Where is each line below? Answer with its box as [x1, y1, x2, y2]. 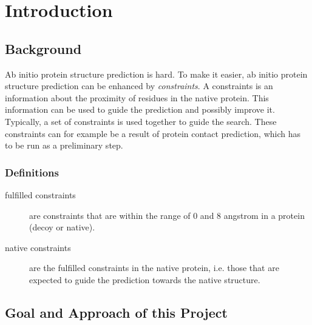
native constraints [5, 241, 71, 253]
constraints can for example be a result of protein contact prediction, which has [5, 127, 301, 139]
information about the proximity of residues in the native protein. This [5, 91, 269, 104]
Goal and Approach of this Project [5, 303, 228, 321]
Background [5, 39, 82, 58]
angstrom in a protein [223, 209, 305, 221]
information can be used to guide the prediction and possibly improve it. [5, 103, 275, 116]
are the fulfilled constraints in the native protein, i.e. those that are [29, 261, 279, 274]
